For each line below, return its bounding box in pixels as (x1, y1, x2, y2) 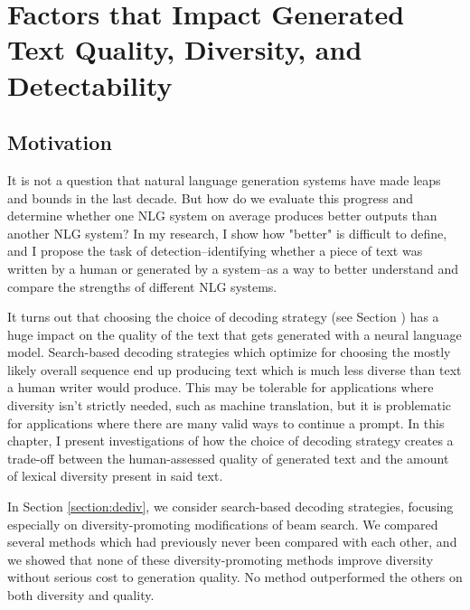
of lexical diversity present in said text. (7, 466, 223, 485)
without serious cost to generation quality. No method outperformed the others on (7, 568, 463, 587)
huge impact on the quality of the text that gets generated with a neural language (7, 324, 462, 343)
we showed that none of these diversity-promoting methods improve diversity (7, 549, 434, 568)
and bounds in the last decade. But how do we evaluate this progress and (7, 188, 414, 207)
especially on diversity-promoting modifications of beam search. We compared (7, 514, 438, 533)
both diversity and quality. (7, 586, 155, 605)
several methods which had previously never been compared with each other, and (7, 532, 457, 551)
